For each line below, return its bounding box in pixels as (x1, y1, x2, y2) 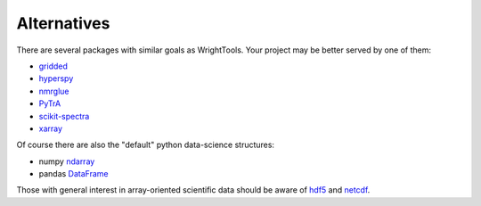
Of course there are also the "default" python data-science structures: (16, 139, 275, 151)
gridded (38, 61, 69, 71)
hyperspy (38, 73, 74, 84)
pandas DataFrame (38, 169, 109, 179)
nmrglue (38, 86, 69, 96)
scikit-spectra (38, 111, 90, 121)
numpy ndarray (38, 156, 95, 167)
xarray (38, 123, 62, 134)
